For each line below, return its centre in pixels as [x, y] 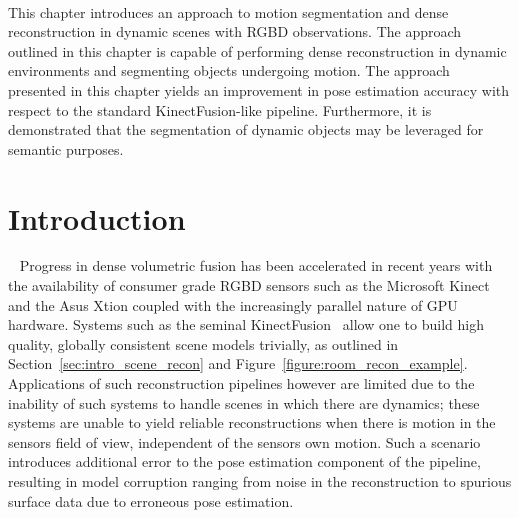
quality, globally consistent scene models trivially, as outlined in [203, 343]
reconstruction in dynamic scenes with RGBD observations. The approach [235, 31]
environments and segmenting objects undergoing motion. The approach [229, 70]
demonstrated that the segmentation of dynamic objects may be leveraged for [246, 129]
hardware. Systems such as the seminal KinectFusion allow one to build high [246, 324]
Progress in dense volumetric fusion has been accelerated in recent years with [256, 265]
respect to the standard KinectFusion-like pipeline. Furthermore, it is [220, 109]
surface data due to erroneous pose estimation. [151, 500]
